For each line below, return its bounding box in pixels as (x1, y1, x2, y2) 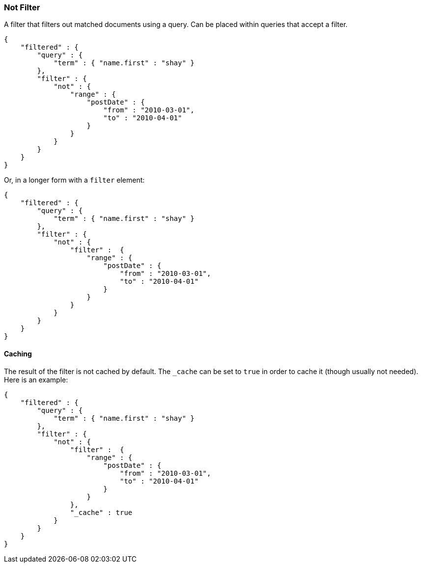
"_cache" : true (70, 508, 133, 516)
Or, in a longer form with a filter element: (4, 176, 145, 185)
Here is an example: (4, 375, 68, 384)
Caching (4, 349, 32, 358)
